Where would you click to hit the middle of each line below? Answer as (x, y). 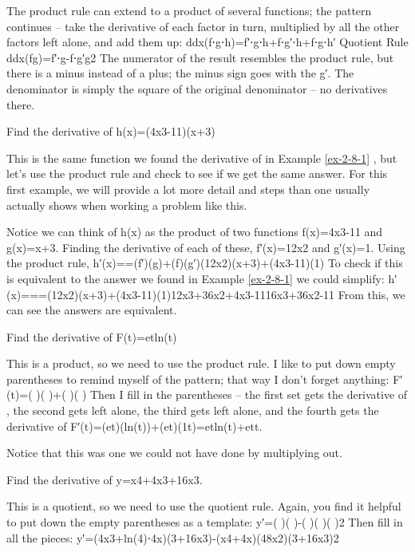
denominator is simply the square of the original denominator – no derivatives (197, 88)
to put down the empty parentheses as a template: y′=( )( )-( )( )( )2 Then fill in (205, 522)
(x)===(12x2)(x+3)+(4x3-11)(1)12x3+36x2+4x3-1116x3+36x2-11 (171, 294)
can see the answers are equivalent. (92, 310)
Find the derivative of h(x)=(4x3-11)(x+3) (111, 131)
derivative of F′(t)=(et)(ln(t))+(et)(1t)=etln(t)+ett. (134, 426)
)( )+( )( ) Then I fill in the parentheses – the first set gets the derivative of (222, 394)
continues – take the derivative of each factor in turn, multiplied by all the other (203, 26)
